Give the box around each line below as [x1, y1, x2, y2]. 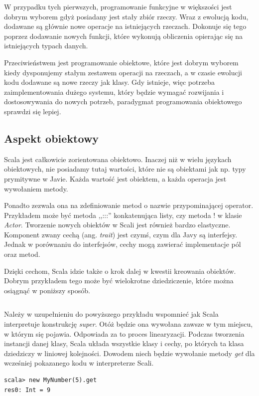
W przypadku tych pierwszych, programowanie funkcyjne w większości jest [4, 1, 232, 11]
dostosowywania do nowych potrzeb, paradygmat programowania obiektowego [4, 96, 242, 107]
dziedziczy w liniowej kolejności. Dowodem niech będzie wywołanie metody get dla [4, 348, 255, 358]
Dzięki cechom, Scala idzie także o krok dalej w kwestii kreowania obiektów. [4, 265, 236, 276]
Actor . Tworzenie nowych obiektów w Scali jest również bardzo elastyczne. [4, 219, 231, 230]
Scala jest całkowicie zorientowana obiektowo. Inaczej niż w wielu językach [4, 154, 232, 164]
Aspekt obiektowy [4, 130, 99, 146]
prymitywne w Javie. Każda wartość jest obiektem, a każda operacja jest [4, 173, 227, 184]
